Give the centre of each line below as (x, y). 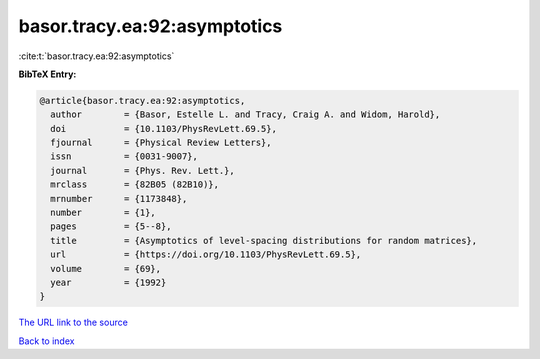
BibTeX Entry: (47, 74)
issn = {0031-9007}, (124, 156)
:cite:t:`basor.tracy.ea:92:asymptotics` (96, 56)
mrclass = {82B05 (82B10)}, (135, 184)
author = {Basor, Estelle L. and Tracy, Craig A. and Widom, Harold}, (245, 114)
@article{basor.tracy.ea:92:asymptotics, (142, 100)
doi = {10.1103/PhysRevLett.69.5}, (163, 128)
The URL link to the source (73, 322)
